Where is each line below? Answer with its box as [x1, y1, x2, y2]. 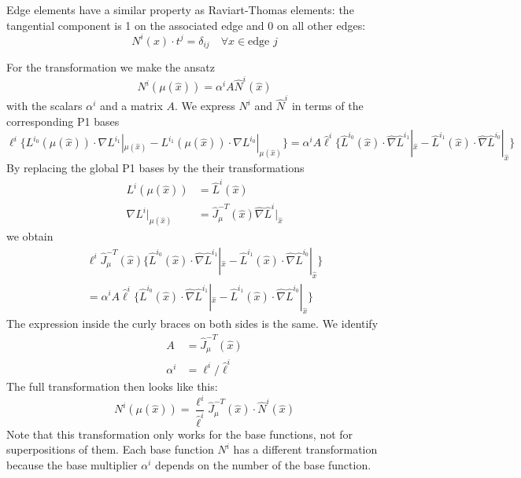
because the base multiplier [6, 456, 138, 472]
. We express [175, 97, 235, 114]
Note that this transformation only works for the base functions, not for [6, 425, 353, 442]
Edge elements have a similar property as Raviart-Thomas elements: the [6, 2, 354, 17]
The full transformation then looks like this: [6, 377, 218, 394]
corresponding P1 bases [6, 112, 120, 129]
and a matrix [100, 97, 163, 114]
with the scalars [6, 97, 83, 114]
